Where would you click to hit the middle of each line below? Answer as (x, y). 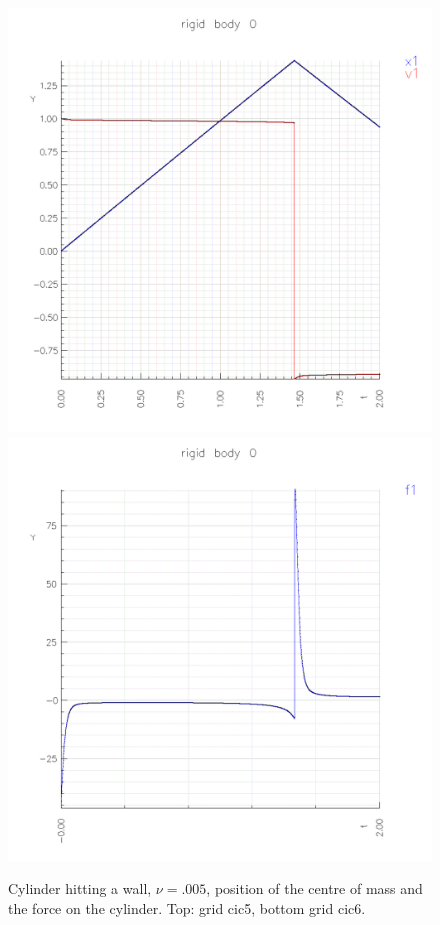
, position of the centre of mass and (314, 888)
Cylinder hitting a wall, (80, 888)
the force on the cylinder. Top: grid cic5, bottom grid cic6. (187, 907)
